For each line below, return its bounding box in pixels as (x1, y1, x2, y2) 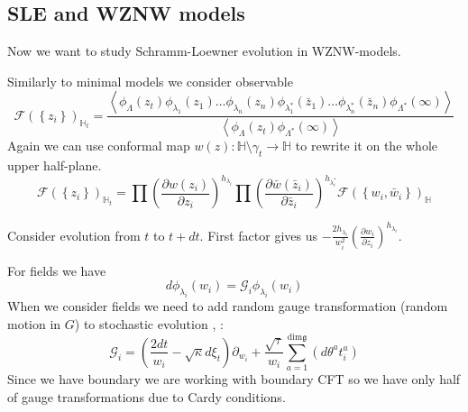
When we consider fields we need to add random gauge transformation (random (7, 297, 448, 315)
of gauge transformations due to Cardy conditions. (7, 387, 286, 406)
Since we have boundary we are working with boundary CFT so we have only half (7, 370, 461, 389)
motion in (7, 314, 61, 333)
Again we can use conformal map (7, 136, 190, 155)
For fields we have (7, 261, 106, 279)
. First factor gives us (199, 225, 317, 244)
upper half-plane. (7, 156, 102, 175)
